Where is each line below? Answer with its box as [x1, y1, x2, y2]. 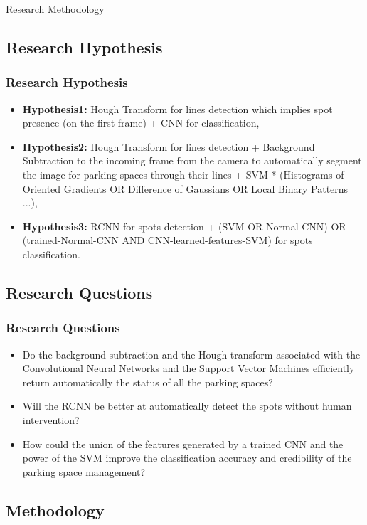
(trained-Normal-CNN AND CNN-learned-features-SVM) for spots [22, 233, 313, 248]
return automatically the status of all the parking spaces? [22, 374, 273, 389]
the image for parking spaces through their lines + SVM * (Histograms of [22, 166, 344, 181]
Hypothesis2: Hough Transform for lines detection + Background [22, 139, 315, 154]
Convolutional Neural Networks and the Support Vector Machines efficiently [22, 361, 355, 376]
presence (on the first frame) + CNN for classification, [22, 115, 260, 130]
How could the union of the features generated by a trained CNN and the [22, 436, 344, 451]
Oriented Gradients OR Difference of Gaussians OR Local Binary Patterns [22, 181, 349, 196]
